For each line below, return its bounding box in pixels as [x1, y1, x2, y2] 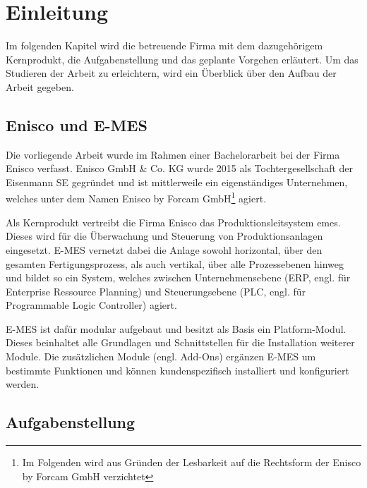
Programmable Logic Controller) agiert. [6, 298, 177, 312]
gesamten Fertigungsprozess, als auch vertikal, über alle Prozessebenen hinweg [6, 256, 344, 271]
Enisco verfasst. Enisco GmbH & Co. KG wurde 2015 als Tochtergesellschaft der [6, 161, 354, 176]
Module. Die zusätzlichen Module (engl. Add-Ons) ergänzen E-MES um [6, 349, 316, 364]
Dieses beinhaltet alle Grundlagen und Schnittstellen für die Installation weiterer [6, 335, 355, 350]
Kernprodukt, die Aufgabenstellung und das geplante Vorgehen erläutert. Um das [6, 51, 359, 66]
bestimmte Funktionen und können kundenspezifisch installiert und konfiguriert [6, 362, 349, 377]
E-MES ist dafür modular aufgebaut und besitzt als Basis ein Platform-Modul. [6, 321, 347, 336]
